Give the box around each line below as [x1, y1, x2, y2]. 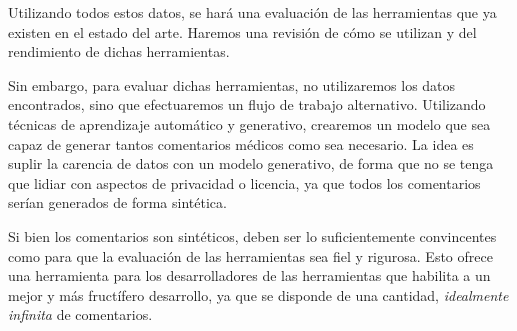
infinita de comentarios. [8, 304, 153, 325]
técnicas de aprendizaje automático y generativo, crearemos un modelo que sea [8, 113, 491, 134]
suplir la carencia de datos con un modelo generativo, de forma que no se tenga [8, 153, 494, 174]
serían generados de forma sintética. [8, 192, 227, 213]
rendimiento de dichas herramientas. [8, 41, 230, 62]
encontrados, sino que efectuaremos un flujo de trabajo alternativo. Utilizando [8, 94, 486, 115]
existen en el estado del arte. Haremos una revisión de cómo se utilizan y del [8, 21, 477, 42]
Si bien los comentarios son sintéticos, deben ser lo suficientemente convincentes [8, 225, 497, 246]
